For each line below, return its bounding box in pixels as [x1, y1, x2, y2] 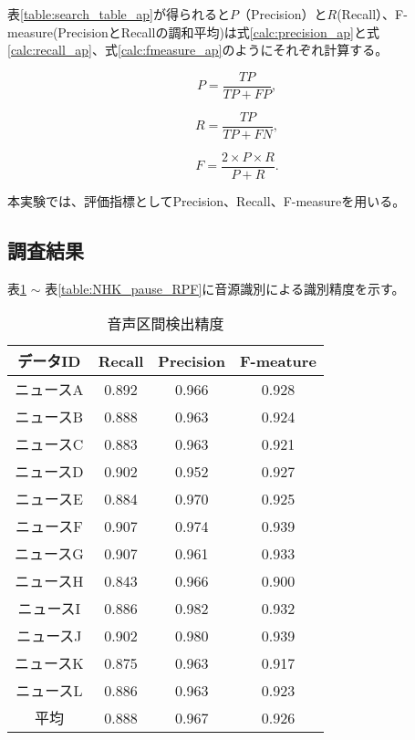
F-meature [240, 349, 316, 371]
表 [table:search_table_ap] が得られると [7, 5, 230, 23]
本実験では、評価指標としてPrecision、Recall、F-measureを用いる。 [7, 191, 406, 210]
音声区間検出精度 [107, 313, 224, 335]
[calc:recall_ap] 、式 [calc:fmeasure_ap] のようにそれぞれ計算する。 [7, 40, 389, 59]
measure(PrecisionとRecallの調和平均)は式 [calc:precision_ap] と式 [7, 22, 379, 41]
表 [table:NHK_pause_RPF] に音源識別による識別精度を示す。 [45, 278, 405, 297]
